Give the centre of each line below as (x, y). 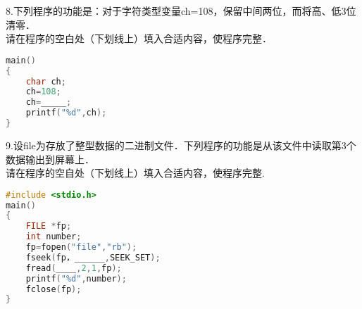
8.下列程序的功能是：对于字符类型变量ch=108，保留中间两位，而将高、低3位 (181, 11)
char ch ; (46, 81)
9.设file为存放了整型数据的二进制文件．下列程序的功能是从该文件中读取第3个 (181, 145)
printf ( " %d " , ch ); (66, 113)
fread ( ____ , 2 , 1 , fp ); (74, 268)
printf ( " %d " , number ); (76, 278)
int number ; (54, 237)
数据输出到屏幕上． (50, 159)
